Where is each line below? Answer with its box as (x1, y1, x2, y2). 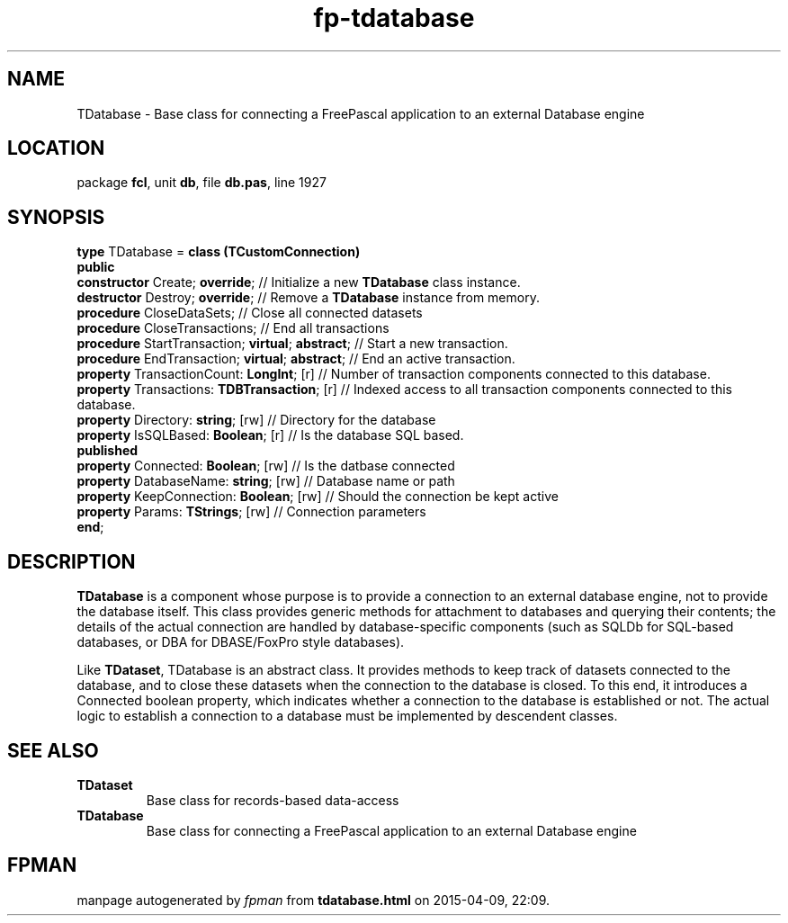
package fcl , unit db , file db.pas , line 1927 (76, 175, 327, 191)
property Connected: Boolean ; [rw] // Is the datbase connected (76, 458, 455, 474)
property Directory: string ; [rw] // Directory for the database (76, 412, 436, 428)
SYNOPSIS (7, 205, 105, 229)
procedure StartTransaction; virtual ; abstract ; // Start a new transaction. (76, 336, 508, 352)
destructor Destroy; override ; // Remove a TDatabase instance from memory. (76, 290, 540, 306)
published (76, 443, 139, 459)
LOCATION (7, 137, 105, 160)
